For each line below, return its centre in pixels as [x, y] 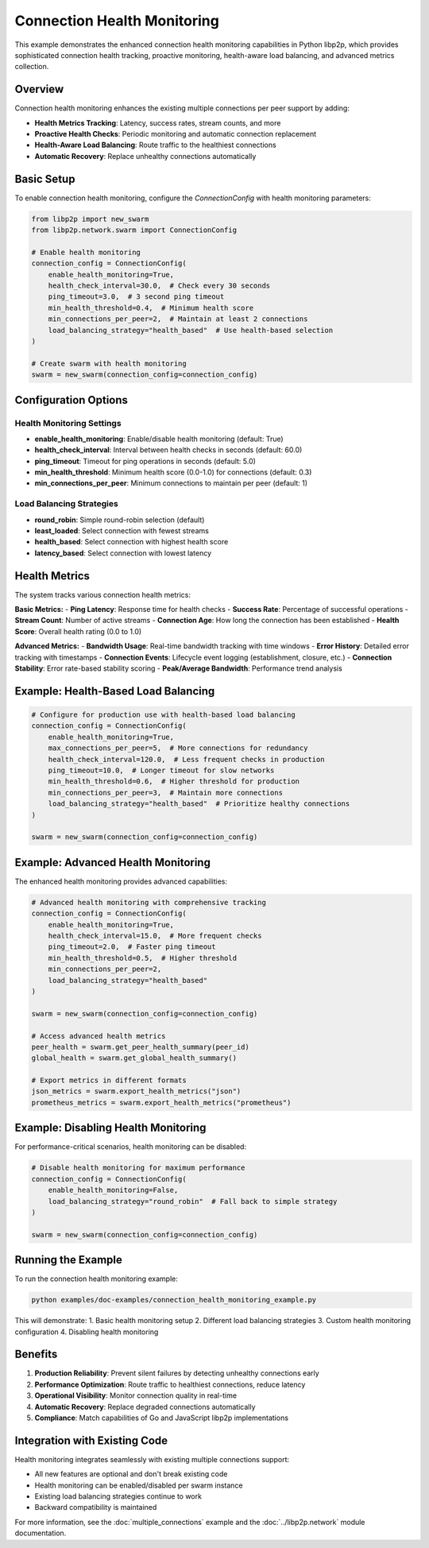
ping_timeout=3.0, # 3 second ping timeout [136, 297]
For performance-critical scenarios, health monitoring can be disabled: [130, 1147]
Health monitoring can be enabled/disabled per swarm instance [139, 1485]
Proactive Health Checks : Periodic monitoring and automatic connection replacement [176, 134]
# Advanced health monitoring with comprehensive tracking [149, 902]
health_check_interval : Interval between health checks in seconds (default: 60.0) [168, 450]
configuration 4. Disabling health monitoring [87, 1332]
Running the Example [69, 1260]
